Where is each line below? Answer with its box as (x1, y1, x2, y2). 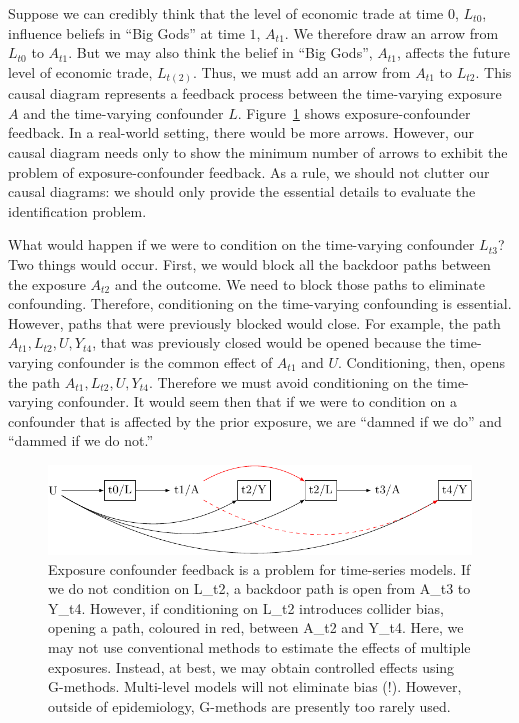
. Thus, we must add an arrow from (192, 61, 411, 82)
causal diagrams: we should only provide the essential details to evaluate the (8, 181, 476, 202)
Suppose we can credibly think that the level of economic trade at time (8, 3, 444, 23)
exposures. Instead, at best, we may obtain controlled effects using (48, 656, 455, 677)
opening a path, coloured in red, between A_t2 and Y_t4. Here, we (48, 617, 464, 638)
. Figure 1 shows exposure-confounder (237, 102, 471, 123)
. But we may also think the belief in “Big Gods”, (68, 42, 373, 63)
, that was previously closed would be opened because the (92, 332, 446, 353)
